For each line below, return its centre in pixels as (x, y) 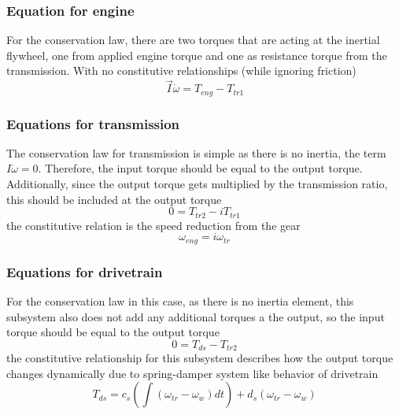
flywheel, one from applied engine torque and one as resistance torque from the (197, 55)
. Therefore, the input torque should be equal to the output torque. (200, 168)
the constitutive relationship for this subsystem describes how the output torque (200, 358)
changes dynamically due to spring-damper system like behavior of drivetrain (192, 373)
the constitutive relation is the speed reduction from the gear (153, 225)
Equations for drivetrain (85, 271)
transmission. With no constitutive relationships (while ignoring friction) (181, 70)
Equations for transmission (93, 123)
